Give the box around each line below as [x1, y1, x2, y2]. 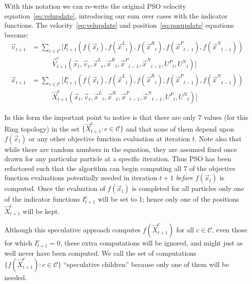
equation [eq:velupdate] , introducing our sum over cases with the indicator [4, 10, 228, 20]
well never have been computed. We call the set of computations [4, 247, 196, 258]
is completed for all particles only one [132, 183, 244, 193]
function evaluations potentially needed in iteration [4, 172, 157, 183]
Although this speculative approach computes [4, 225, 141, 235]
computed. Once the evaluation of [4, 183, 105, 193]
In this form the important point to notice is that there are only [4, 112, 196, 122]
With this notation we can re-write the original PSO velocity [4, 1, 186, 11]
